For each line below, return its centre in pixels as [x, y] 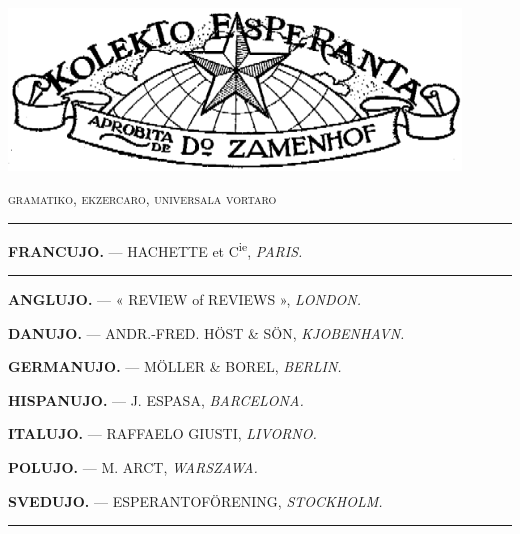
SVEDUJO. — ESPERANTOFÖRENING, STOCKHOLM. [195, 500]
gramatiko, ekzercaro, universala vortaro [142, 198]
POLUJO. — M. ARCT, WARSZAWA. [133, 466]
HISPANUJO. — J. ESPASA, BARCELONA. [156, 399]
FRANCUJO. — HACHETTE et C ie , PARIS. [155, 249]
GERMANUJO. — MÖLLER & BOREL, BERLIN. [175, 366]
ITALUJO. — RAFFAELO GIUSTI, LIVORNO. [162, 433]
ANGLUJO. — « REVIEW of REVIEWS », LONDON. [184, 298]
